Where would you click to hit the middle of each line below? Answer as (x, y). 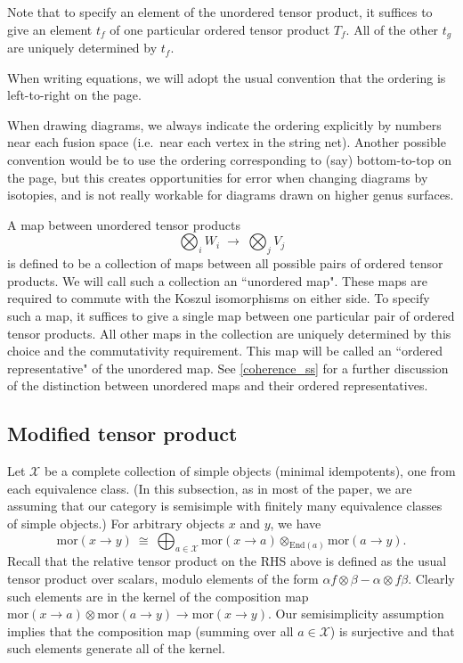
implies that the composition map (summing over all (150, 630)
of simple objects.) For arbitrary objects (116, 523)
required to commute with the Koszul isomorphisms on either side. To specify (219, 298)
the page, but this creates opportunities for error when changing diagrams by (218, 177)
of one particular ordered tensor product (220, 29)
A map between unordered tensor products (124, 224)
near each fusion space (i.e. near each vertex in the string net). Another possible (227, 142)
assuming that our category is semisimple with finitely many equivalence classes (225, 506)
